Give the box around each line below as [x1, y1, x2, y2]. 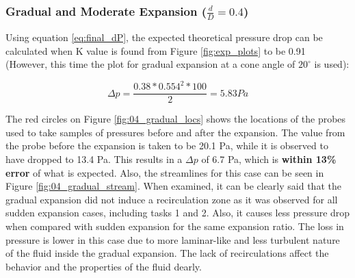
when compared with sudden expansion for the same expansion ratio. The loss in [5, 219, 344, 233]
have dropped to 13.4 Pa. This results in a [5, 152, 183, 166]
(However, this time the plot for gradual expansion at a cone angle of [5, 57, 295, 71]
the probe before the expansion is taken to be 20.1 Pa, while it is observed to [5, 138, 328, 153]
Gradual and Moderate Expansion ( [5, 2, 207, 19]
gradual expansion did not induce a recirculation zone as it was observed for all [5, 192, 338, 206]
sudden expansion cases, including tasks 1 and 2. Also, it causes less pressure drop [5, 205, 350, 220]
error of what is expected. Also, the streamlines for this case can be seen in [5, 165, 324, 179]
